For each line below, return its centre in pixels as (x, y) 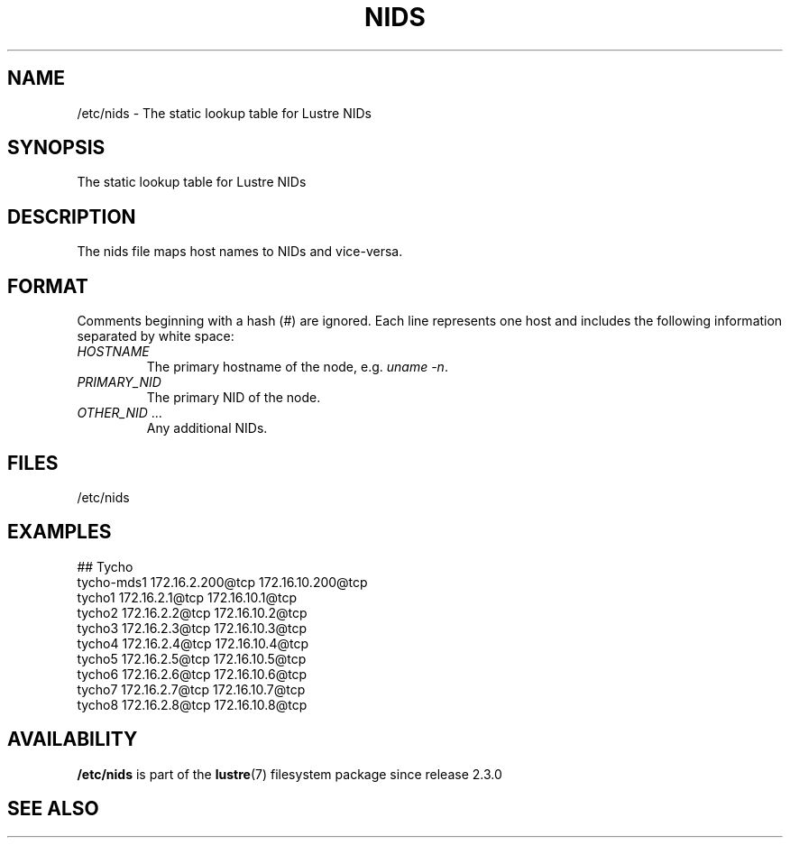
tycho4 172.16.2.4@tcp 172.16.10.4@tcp (193, 643)
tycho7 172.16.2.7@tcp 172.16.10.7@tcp (191, 689)
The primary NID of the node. (234, 398)
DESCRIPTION (72, 216)
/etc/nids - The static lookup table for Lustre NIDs (224, 113)
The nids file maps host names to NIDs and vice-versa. (240, 252)
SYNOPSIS (56, 148)
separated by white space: (156, 336)
